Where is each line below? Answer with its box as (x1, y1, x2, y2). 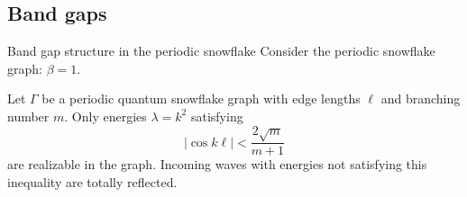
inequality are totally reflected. (7, 172, 178, 191)
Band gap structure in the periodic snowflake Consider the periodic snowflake (7, 41, 435, 60)
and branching (380, 89, 461, 108)
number (7, 106, 50, 125)
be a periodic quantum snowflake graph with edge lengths (41, 89, 361, 108)
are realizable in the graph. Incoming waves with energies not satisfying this (7, 155, 427, 174)
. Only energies (64, 106, 147, 125)
